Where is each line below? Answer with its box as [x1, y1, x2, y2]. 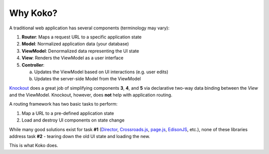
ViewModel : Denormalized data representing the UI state [21, 48, 139, 54]
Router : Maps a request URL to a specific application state [21, 34, 142, 40]
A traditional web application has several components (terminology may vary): [9, 25, 169, 31]
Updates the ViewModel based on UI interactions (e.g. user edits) [34, 69, 169, 75]
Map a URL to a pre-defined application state [21, 110, 114, 116]
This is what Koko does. [9, 143, 58, 149]
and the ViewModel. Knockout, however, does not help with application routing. [9, 92, 173, 98]
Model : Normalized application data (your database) [21, 41, 129, 47]
